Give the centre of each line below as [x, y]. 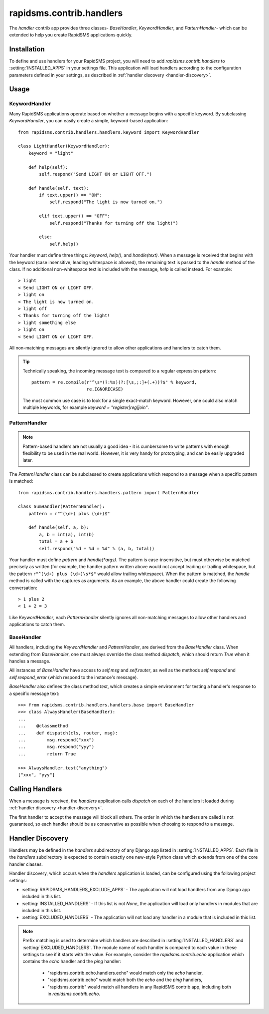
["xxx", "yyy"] [37, 775]
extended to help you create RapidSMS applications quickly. [71, 34]
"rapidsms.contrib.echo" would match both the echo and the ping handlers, [125, 980]
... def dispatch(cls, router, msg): [68, 733]
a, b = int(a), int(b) [67, 534]
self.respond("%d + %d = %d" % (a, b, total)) [97, 548]
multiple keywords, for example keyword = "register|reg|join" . [86, 407]
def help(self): [48, 167]
